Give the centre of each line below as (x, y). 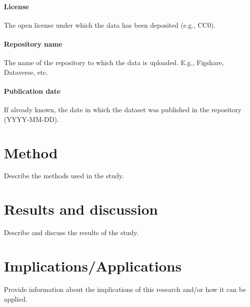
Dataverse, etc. (26, 72)
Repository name (33, 43)
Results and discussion (81, 209)
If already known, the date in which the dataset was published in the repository (123, 110)
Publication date (32, 91)
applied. (16, 298)
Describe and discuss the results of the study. (71, 232)
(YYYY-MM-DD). (32, 119)
